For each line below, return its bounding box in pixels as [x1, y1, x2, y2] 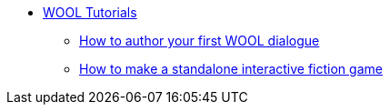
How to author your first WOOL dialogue [79, 33, 320, 48]
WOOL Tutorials [43, 5, 137, 20]
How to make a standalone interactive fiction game [79, 61, 383, 76]
